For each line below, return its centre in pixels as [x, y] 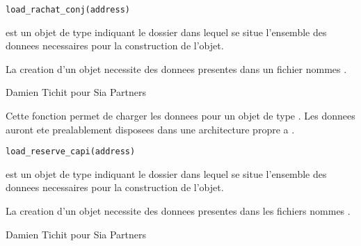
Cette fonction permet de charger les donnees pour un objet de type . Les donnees [180, 116]
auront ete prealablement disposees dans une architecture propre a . [150, 129]
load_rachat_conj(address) [68, 10]
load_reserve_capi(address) [71, 152]
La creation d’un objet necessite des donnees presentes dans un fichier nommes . [176, 68]
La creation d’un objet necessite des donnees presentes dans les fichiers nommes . [178, 211]
